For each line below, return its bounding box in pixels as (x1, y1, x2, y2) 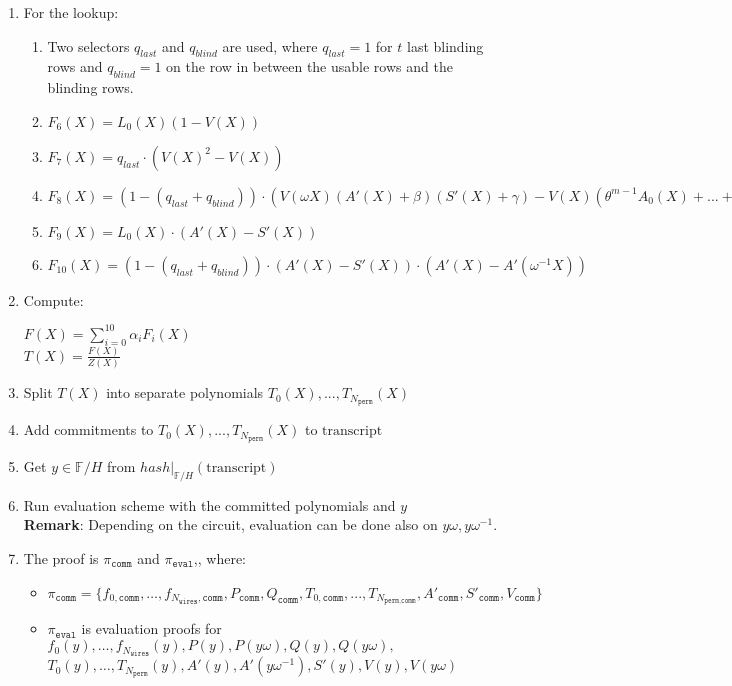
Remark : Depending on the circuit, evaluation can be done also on (23, 514, 438, 535)
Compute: (23, 289, 84, 310)
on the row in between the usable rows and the (166, 56, 453, 77)
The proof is (23, 548, 99, 568)
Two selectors (47, 35, 130, 56)
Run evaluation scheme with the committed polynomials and (23, 494, 396, 515)
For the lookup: (23, 2, 119, 22)
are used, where (222, 35, 318, 56)
